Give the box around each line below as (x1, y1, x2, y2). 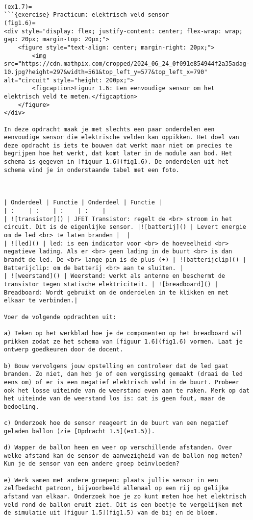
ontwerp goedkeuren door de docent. (4, 346, 124, 353)
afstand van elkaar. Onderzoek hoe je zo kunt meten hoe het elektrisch (4, 493, 246, 500)
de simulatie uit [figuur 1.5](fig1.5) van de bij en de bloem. (4, 509, 218, 517)
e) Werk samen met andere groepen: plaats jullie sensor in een (4, 476, 218, 484)
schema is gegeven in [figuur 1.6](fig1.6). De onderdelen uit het (4, 158, 229, 166)
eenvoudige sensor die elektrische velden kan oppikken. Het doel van (4, 134, 239, 141)
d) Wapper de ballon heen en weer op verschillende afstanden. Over (4, 444, 232, 451)
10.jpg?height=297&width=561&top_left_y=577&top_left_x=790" (4, 68, 208, 75)
